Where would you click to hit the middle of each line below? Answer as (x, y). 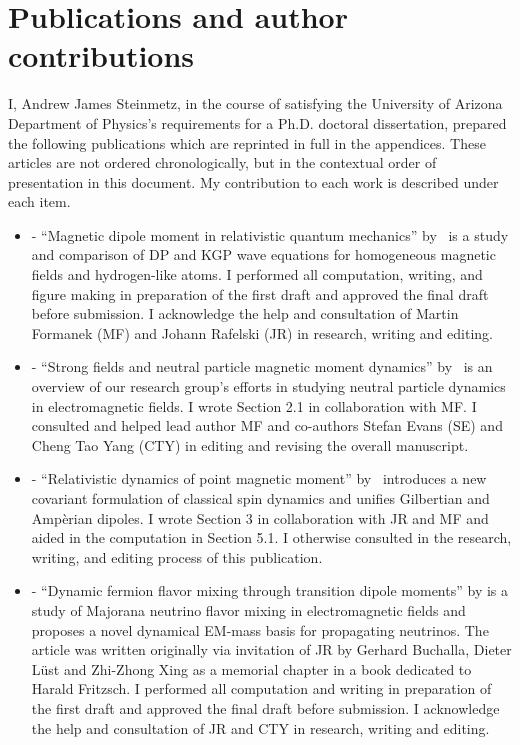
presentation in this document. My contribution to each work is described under (253, 181)
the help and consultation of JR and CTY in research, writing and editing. (260, 727)
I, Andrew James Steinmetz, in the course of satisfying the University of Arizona (255, 103)
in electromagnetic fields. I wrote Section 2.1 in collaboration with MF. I (254, 405)
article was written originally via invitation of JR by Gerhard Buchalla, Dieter (271, 649)
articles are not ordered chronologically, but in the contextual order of (222, 162)
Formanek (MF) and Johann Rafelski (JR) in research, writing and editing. (262, 332)
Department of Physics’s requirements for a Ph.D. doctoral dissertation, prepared (257, 122)
